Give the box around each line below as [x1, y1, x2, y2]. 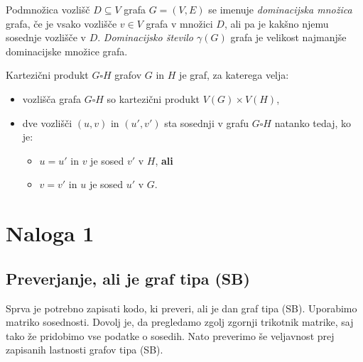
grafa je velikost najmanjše [230, 30, 347, 45]
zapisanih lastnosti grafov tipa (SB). [6, 342, 163, 357]
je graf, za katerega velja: [179, 67, 289, 82]
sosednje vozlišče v [6, 30, 86, 45]
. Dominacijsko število [97, 30, 193, 45]
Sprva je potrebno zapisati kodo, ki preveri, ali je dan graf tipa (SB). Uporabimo [6, 300, 357, 315]
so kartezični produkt [107, 91, 200, 106]
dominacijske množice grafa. [6, 43, 128, 58]
